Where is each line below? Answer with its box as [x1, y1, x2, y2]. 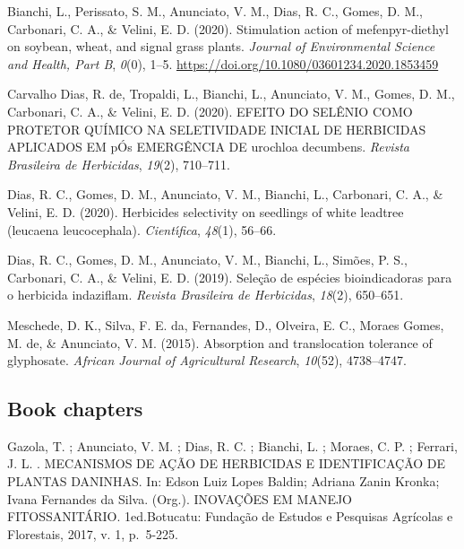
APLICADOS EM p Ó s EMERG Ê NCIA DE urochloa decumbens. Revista [7, 137, 410, 156]
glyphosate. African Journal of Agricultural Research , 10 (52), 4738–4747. [7, 351, 407, 370]
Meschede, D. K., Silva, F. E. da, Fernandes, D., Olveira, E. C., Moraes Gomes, [7, 315, 444, 334]
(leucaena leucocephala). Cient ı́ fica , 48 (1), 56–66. [7, 220, 277, 239]
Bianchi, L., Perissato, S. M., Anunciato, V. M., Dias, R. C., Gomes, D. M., [7, 2, 424, 20]
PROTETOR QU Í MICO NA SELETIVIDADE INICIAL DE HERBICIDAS [7, 119, 426, 138]
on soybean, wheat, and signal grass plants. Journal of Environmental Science [7, 37, 435, 56]
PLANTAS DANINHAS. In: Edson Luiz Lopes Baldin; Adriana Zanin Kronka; [7, 472, 440, 491]
